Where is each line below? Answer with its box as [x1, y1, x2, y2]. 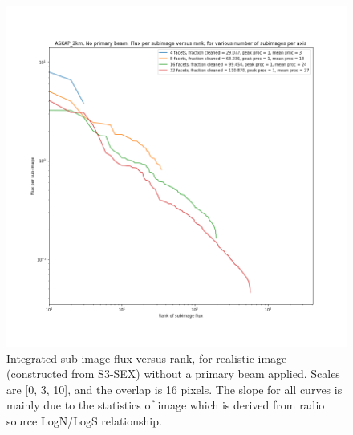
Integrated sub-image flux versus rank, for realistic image [6, 349, 287, 366]
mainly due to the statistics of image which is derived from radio [6, 396, 325, 413]
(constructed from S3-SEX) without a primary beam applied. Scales [6, 365, 340, 382]
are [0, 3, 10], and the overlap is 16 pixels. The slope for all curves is [6, 380, 343, 397]
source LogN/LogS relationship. [6, 412, 162, 429]
